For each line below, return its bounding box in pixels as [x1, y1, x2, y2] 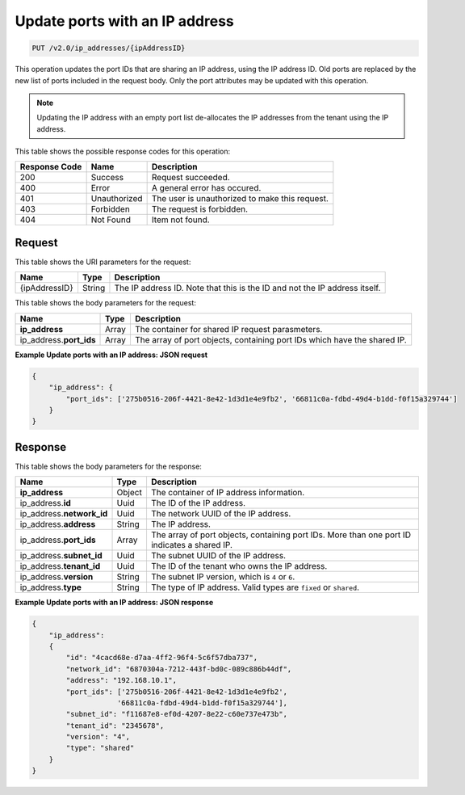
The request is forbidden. [151, 204, 249, 215]
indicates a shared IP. [150, 540, 233, 551]
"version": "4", [65, 732, 131, 742]
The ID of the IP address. [150, 498, 246, 509]
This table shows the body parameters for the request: [15, 298, 197, 308]
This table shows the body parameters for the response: [15, 461, 202, 471]
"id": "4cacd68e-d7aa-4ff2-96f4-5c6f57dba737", [65, 653, 258, 662]
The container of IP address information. [150, 487, 305, 498]
